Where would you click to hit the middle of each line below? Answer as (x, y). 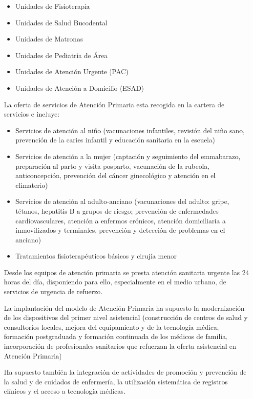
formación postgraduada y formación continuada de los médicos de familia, (116, 336)
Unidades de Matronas (49, 39)
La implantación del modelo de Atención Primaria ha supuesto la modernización (124, 308)
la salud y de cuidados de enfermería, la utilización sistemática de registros (116, 381)
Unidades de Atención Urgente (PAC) (72, 71)
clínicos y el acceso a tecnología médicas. (65, 391)
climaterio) (32, 185)
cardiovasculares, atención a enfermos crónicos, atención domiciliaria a (121, 220)
